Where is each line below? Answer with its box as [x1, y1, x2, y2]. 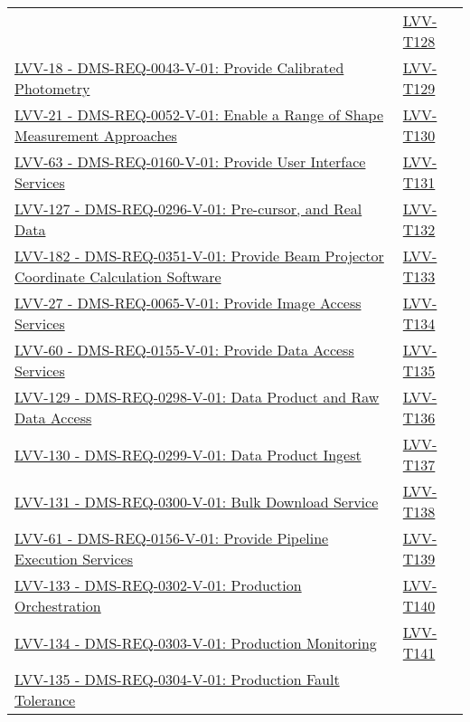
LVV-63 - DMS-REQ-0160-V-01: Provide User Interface [14, 151, 366, 172]
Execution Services [14, 548, 134, 569]
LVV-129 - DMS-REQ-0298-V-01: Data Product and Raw [14, 386, 380, 407]
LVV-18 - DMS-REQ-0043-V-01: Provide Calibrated [14, 57, 344, 78]
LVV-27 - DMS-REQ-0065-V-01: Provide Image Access [14, 292, 362, 313]
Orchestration [14, 595, 101, 616]
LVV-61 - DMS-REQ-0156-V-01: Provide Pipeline [14, 527, 329, 548]
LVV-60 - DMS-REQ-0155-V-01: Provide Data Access [14, 339, 354, 360]
